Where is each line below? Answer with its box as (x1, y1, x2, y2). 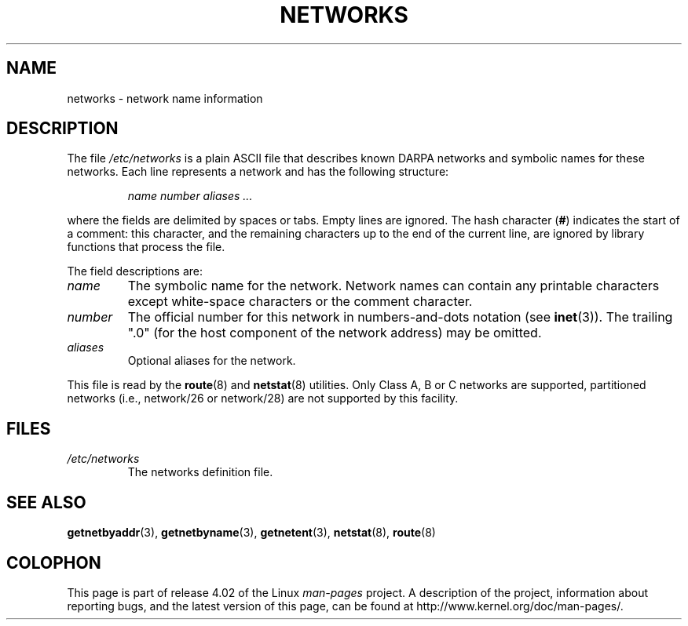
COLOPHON (6, 552, 101, 573)
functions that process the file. (67, 240, 225, 254)
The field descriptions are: (67, 264, 203, 278)
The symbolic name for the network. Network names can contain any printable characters (127, 278, 660, 294)
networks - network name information (67, 91, 263, 105)
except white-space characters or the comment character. (127, 293, 473, 310)
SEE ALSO (6, 492, 86, 512)
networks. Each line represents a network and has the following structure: (67, 165, 449, 179)
